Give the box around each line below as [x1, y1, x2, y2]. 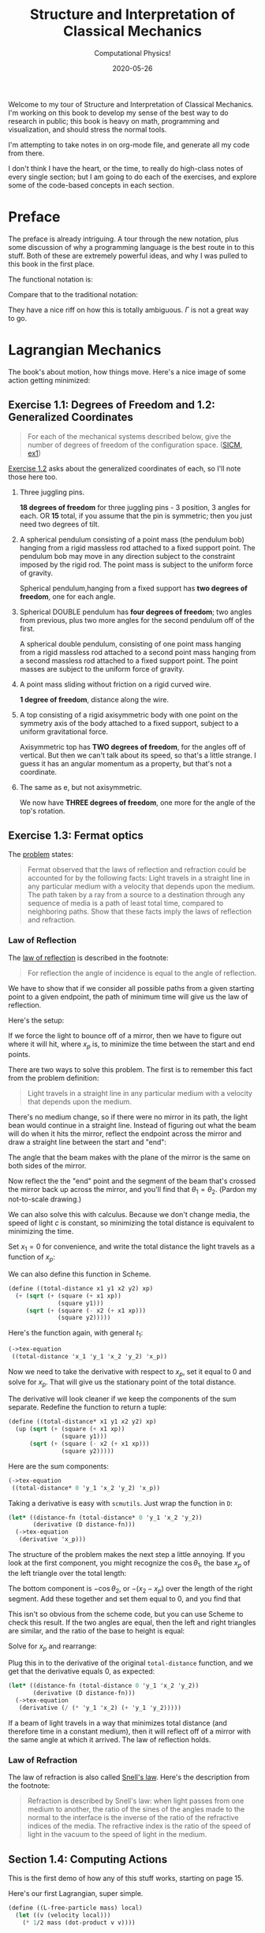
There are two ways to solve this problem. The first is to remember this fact [8, 1064, 253, 1074]
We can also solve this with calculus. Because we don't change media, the [8, 1210, 250, 1220]
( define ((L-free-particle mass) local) [8, 1904, 144, 1913]
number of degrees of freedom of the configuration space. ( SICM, [27, 440, 243, 449]
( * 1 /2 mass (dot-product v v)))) [22, 1918, 136, 1927]
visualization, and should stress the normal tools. [8, 125, 167, 134]
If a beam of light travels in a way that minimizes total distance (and [8, 1718, 227, 1727]
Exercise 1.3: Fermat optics [8, 829, 144, 843]
